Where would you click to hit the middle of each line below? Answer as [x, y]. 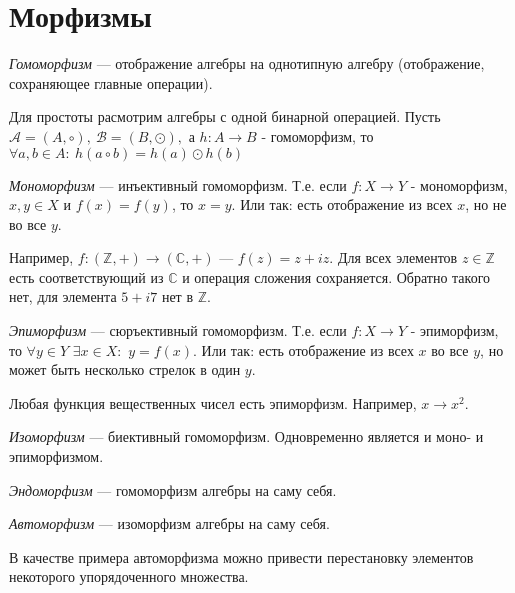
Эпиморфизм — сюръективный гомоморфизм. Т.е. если [178, 330]
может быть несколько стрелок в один [125, 369]
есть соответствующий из [86, 276]
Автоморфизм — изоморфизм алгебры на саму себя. [169, 523]
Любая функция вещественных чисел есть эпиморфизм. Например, [213, 402]
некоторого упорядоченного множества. [129, 576]
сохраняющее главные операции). [111, 82]
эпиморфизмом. [56, 456]
